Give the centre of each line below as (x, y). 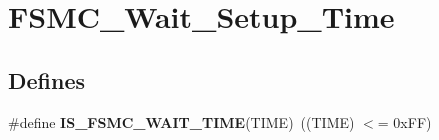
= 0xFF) (404, 121)
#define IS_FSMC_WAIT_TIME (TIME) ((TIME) (181, 121)
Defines (47, 79)
